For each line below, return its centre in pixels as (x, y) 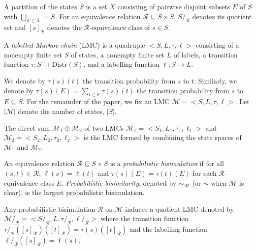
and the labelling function (168, 229)
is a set (96, 6)
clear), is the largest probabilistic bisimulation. (74, 192)
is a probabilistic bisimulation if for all (167, 163)
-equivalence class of (120, 27)
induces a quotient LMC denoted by (180, 208)
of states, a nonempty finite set (118, 54)
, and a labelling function (121, 64)
